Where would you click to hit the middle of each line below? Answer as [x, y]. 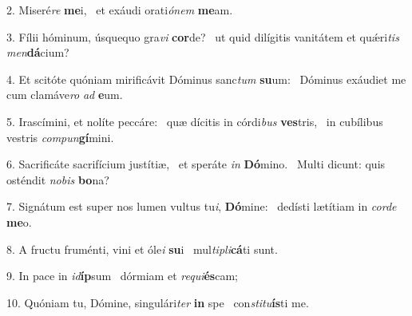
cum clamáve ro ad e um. [65, 95]
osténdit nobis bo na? [58, 179]
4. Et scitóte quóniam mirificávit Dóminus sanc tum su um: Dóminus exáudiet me [206, 79]
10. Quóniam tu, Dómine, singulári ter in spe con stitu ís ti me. [158, 302]
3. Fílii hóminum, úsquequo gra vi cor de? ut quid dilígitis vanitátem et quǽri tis [203, 36]
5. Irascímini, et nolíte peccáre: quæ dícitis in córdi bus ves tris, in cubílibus [195, 121]
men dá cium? [38, 52]
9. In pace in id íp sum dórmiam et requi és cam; [122, 276]
